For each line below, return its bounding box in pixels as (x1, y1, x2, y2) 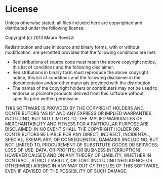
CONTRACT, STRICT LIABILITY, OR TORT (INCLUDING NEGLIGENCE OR (5, 157, 153, 163)
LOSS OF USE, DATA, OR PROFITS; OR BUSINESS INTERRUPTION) (5, 147, 141, 153)
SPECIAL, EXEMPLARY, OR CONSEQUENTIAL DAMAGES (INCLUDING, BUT (5, 137, 159, 142)
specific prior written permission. (12, 95, 80, 102)
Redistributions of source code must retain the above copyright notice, (12, 59, 157, 65)
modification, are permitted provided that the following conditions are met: (5, 49, 157, 55)
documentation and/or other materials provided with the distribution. (12, 80, 152, 86)
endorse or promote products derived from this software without (12, 90, 144, 96)
